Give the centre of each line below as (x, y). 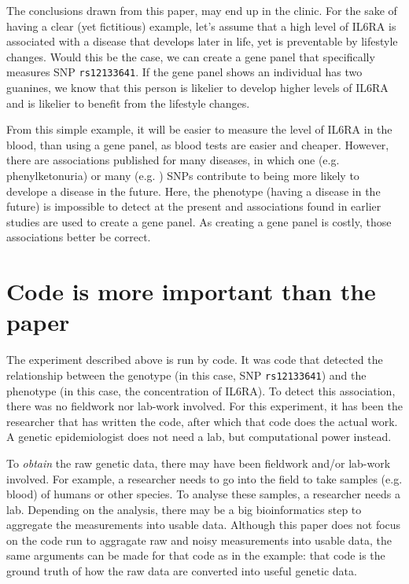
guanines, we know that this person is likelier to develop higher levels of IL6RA (197, 88)
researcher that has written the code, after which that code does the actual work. (202, 421)
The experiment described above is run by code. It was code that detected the (195, 360)
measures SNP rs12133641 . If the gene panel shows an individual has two (184, 72)
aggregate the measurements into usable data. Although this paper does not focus (204, 525)
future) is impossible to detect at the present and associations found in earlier (194, 206)
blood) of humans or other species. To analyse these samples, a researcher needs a (203, 494)
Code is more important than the (191, 291)
